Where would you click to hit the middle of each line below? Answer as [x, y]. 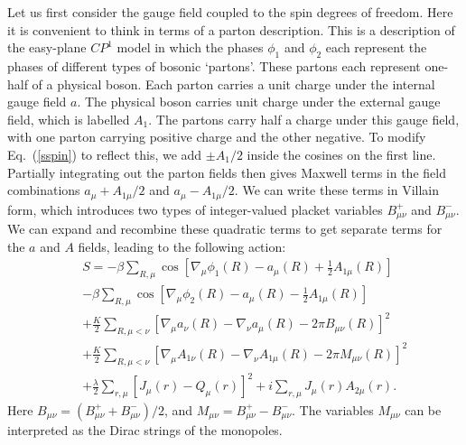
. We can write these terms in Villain [336, 190]
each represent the [376, 47]
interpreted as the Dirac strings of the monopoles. [145, 429]
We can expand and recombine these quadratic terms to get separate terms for [225, 229]
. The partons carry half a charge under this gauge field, [304, 119]
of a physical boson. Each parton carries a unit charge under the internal [233, 83]
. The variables [333, 409]
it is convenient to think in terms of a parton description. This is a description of [231, 29]
